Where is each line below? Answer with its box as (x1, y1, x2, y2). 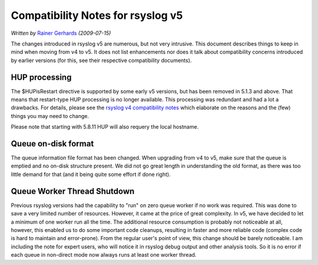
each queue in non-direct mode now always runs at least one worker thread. (11, 251, 197, 259)
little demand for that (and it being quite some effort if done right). (11, 171, 171, 178)
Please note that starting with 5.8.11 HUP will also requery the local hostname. (11, 123, 199, 130)
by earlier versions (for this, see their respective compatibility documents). (11, 57, 192, 64)
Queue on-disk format (11, 139, 94, 149)
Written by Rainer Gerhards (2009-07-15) (11, 30, 111, 37)
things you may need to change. (11, 112, 90, 119)
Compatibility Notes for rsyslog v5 (11, 9, 183, 22)
